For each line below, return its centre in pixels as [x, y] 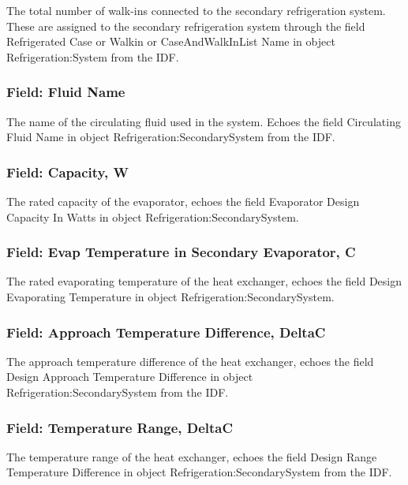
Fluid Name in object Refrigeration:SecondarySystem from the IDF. [171, 137]
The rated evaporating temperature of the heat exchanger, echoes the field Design [204, 281]
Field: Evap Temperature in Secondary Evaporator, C [181, 252]
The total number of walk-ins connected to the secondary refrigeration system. [196, 10]
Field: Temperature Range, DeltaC [120, 427]
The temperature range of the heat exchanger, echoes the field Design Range [192, 456]
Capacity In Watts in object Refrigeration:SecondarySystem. [153, 216]
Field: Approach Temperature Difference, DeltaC [166, 332]
